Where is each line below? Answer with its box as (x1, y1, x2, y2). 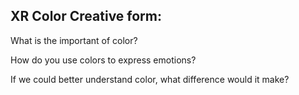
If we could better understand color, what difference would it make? (10, 73, 290, 85)
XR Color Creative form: (10, 8, 163, 25)
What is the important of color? (10, 34, 138, 46)
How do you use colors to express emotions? (10, 54, 197, 66)
